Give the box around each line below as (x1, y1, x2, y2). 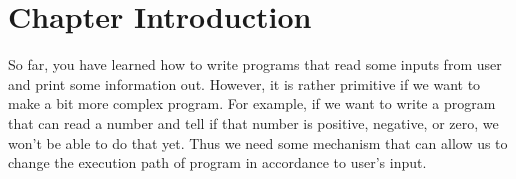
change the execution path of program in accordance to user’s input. (8, 152, 427, 173)
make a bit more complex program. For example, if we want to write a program (8, 93, 496, 114)
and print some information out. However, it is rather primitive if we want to (8, 73, 481, 94)
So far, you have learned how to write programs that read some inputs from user (8, 54, 502, 75)
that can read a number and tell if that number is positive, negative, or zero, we (8, 112, 499, 133)
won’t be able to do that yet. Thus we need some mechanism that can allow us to (8, 132, 508, 153)
